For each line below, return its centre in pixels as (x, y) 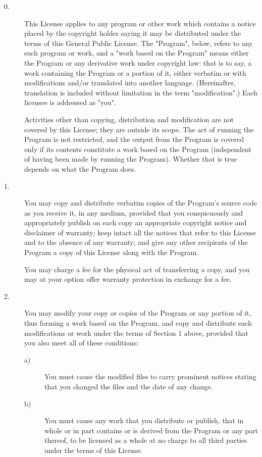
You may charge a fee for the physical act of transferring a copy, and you (137, 269)
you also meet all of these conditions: (82, 343)
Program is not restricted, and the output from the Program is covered (134, 139)
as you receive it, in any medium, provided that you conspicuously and (134, 212)
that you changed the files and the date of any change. (129, 386)
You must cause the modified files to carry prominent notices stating (150, 376)
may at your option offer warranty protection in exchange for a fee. (128, 279)
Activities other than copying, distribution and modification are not (129, 119)
